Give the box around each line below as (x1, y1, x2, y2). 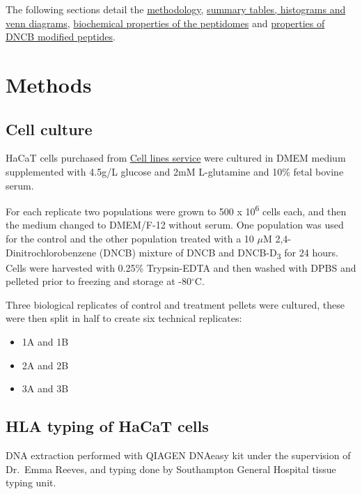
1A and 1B (22, 334, 69, 349)
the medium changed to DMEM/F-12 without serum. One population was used (6, 217, 344, 232)
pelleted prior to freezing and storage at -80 (6, 274, 192, 288)
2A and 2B (22, 357, 69, 372)
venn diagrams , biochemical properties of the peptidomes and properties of (6, 15, 325, 30)
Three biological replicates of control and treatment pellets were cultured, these (6, 297, 345, 311)
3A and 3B (22, 381, 69, 396)
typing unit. (6, 475, 56, 490)
